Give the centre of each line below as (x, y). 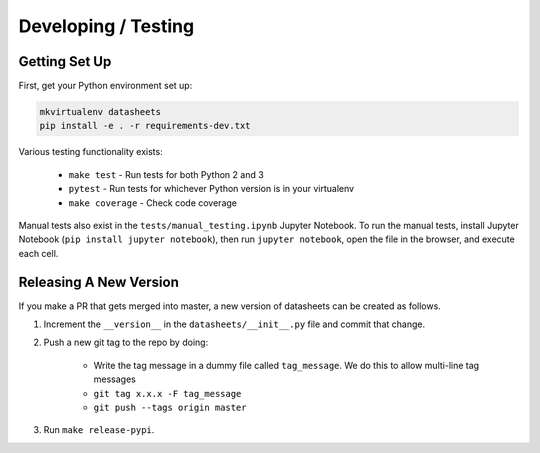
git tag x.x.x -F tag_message (167, 393)
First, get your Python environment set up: (105, 86)
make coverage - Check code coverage (152, 202)
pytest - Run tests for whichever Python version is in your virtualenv (211, 189)
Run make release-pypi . (99, 430)
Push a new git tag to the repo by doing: (126, 342)
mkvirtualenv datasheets (100, 112)
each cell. (38, 253)
